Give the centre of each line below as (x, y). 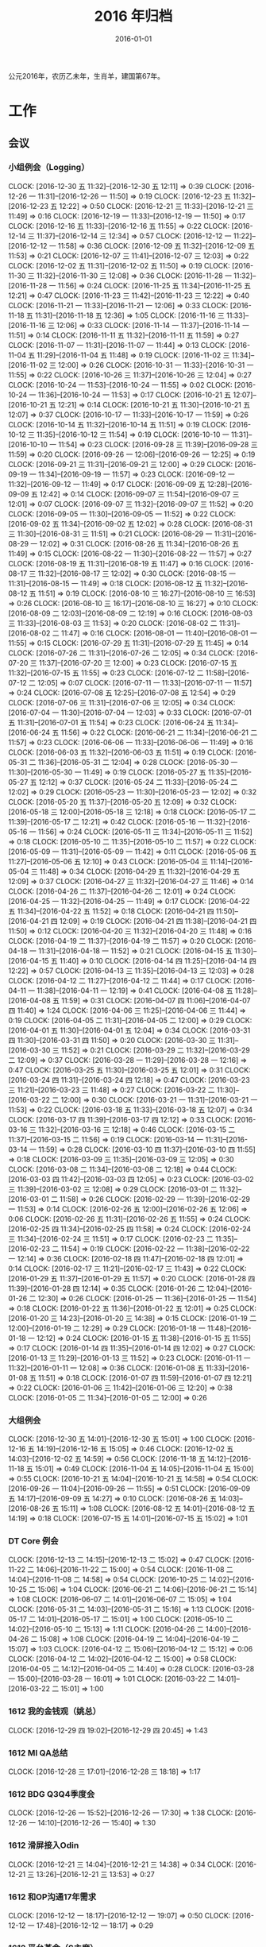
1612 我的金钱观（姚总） (55, 1711)
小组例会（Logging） (49, 168)
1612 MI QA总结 (38, 1752)
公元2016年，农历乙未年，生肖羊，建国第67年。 (87, 75)
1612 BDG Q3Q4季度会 (52, 1794)
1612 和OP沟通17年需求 (52, 1897)
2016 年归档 (133, 16)
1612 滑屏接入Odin (44, 1845)
